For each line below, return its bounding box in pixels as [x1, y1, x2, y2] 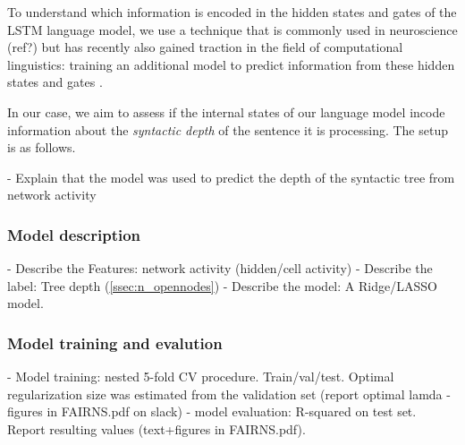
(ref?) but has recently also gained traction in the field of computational [7, 38, 403, 56]
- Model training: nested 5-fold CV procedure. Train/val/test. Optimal [7, 367, 394, 386]
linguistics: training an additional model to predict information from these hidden [7, 55, 455, 73]
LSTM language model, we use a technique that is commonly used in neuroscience [7, 20, 458, 39]
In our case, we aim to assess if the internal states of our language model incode [7, 102, 445, 121]
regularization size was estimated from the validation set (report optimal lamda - [7, 384, 451, 403]
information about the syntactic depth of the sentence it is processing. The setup [7, 120, 448, 139]
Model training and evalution [7, 331, 223, 354]
